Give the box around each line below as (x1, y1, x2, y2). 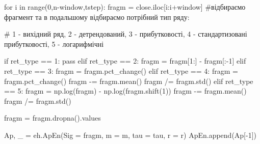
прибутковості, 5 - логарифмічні (4, 38, 104, 49)
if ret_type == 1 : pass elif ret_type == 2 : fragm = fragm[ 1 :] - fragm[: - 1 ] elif (4, 55, 246, 66)
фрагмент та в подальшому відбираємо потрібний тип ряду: (4, 11, 190, 22)
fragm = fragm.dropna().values (4, 112, 101, 123)
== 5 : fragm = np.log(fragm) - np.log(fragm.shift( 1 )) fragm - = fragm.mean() (4, 85, 247, 96)
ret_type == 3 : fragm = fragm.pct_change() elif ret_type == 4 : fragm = (4, 65, 238, 76)
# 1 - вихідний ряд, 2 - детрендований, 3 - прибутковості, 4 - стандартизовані (4, 28, 247, 39)
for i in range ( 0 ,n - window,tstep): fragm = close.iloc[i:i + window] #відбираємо (4, 2, 246, 12)
